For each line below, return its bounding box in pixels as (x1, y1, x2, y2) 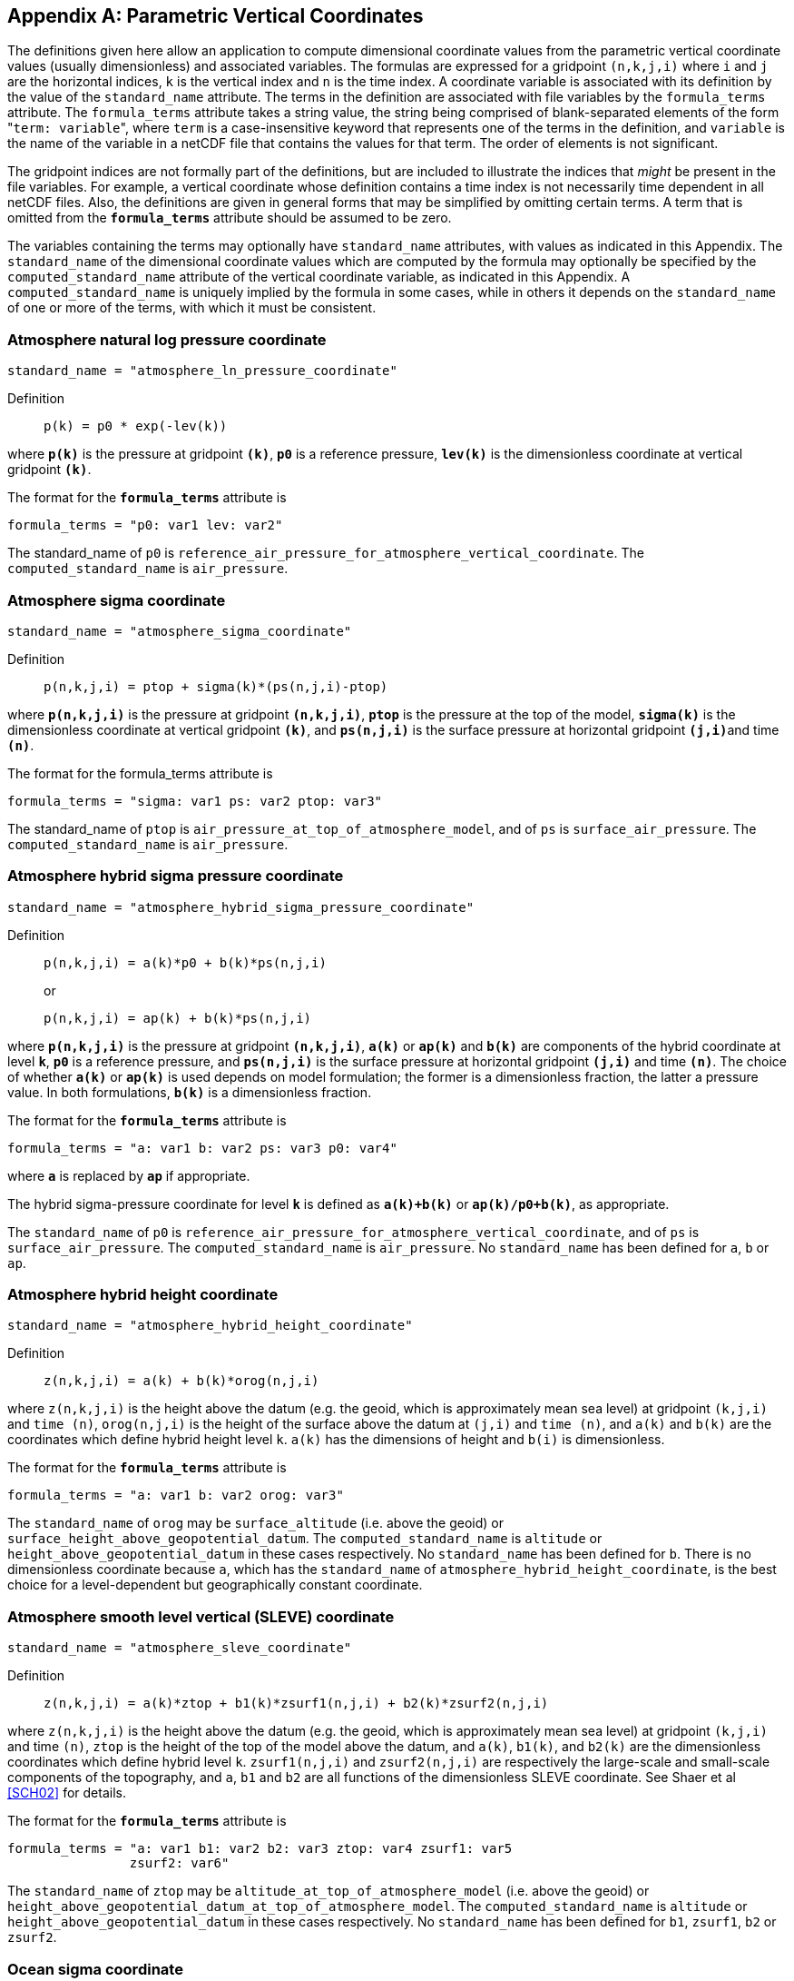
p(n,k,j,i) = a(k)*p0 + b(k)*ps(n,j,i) (44, 955, 327, 970)
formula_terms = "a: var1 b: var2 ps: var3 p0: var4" (7, 1140, 397, 1155)
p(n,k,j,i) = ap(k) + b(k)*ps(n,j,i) (44, 1010, 312, 1025)
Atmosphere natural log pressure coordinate (7, 330, 327, 349)
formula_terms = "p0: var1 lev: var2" (7, 518, 283, 533)
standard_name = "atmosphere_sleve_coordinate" (7, 1640, 352, 1656)
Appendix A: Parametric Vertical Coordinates (7, 5, 424, 27)
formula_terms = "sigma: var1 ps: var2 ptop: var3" (7, 793, 383, 808)
